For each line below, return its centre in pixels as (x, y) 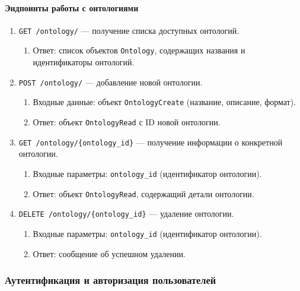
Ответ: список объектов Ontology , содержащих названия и (139, 50)
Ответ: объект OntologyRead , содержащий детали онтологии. (143, 193)
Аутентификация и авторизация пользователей (111, 280)
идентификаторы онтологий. (84, 62)
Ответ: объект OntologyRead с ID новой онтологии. (127, 122)
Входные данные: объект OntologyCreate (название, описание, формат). (165, 102)
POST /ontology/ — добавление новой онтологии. (111, 82)
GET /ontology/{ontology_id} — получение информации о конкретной (151, 142)
